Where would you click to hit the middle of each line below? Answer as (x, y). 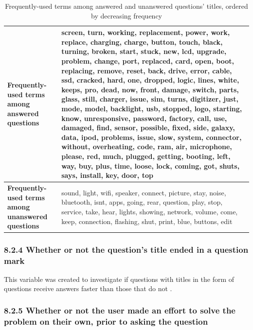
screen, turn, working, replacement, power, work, (146, 32)
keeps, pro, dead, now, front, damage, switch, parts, (150, 89)
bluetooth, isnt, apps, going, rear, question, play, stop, (142, 202)
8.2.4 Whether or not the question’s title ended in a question (126, 250)
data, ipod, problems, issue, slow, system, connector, (152, 137)
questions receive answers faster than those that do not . (88, 288)
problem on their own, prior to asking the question (106, 321)
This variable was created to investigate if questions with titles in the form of (119, 279)
